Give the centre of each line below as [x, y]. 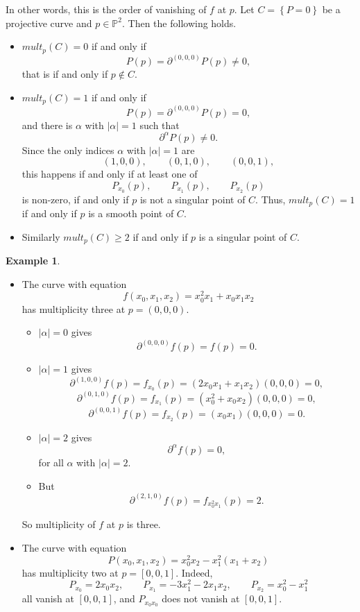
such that [160, 125]
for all [51, 462]
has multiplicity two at [70, 572]
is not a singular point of [192, 199]
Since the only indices [68, 150]
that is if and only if [65, 74]
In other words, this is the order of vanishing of [106, 9]
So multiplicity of [59, 524]
